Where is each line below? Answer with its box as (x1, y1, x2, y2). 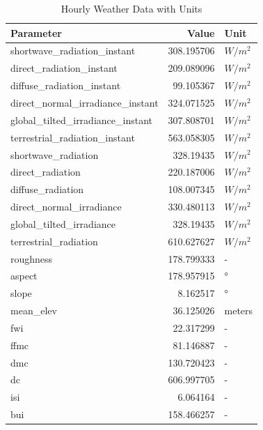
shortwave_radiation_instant (10, 43, 136, 58)
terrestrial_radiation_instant (10, 130, 135, 144)
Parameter (10, 25, 62, 40)
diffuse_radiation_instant (10, 78, 121, 93)
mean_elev (10, 303, 57, 318)
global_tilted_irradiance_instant (10, 112, 152, 127)
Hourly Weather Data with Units (61, 1, 202, 15)
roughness (10, 251, 53, 266)
